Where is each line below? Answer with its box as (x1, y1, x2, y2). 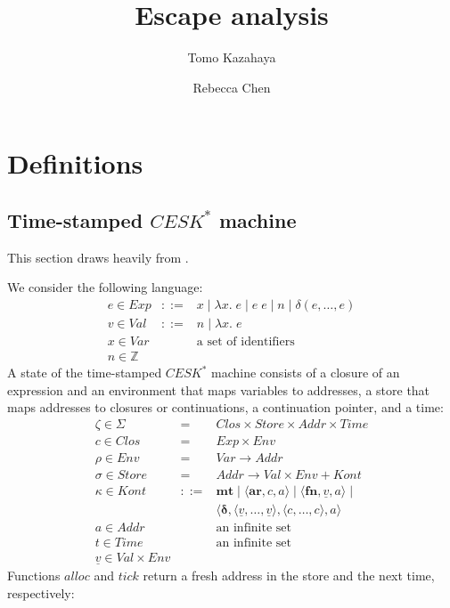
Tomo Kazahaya (187, 48, 276, 67)
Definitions (7, 145, 143, 182)
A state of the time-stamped (7, 363, 162, 382)
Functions (7, 566, 61, 585)
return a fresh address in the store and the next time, (143, 566, 435, 585)
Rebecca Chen (192, 77, 271, 96)
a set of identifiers (196, 335, 295, 348)
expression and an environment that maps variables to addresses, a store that (7, 380, 430, 399)
